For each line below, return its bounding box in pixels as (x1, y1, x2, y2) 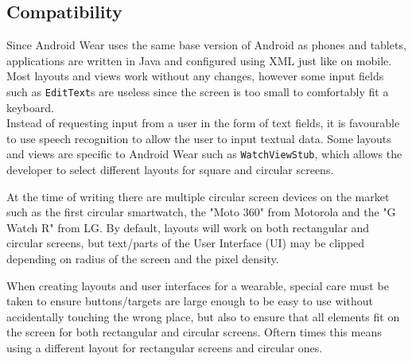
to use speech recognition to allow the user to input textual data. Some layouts (6, 130, 391, 146)
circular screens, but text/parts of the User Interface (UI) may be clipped (6, 235, 365, 251)
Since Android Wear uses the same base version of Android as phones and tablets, (6, 37, 406, 53)
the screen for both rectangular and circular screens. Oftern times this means (6, 324, 382, 340)
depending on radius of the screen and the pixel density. (6, 250, 279, 267)
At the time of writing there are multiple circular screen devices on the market (6, 188, 390, 204)
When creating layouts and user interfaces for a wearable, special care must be (6, 277, 389, 293)
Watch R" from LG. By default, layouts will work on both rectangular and (6, 219, 370, 235)
